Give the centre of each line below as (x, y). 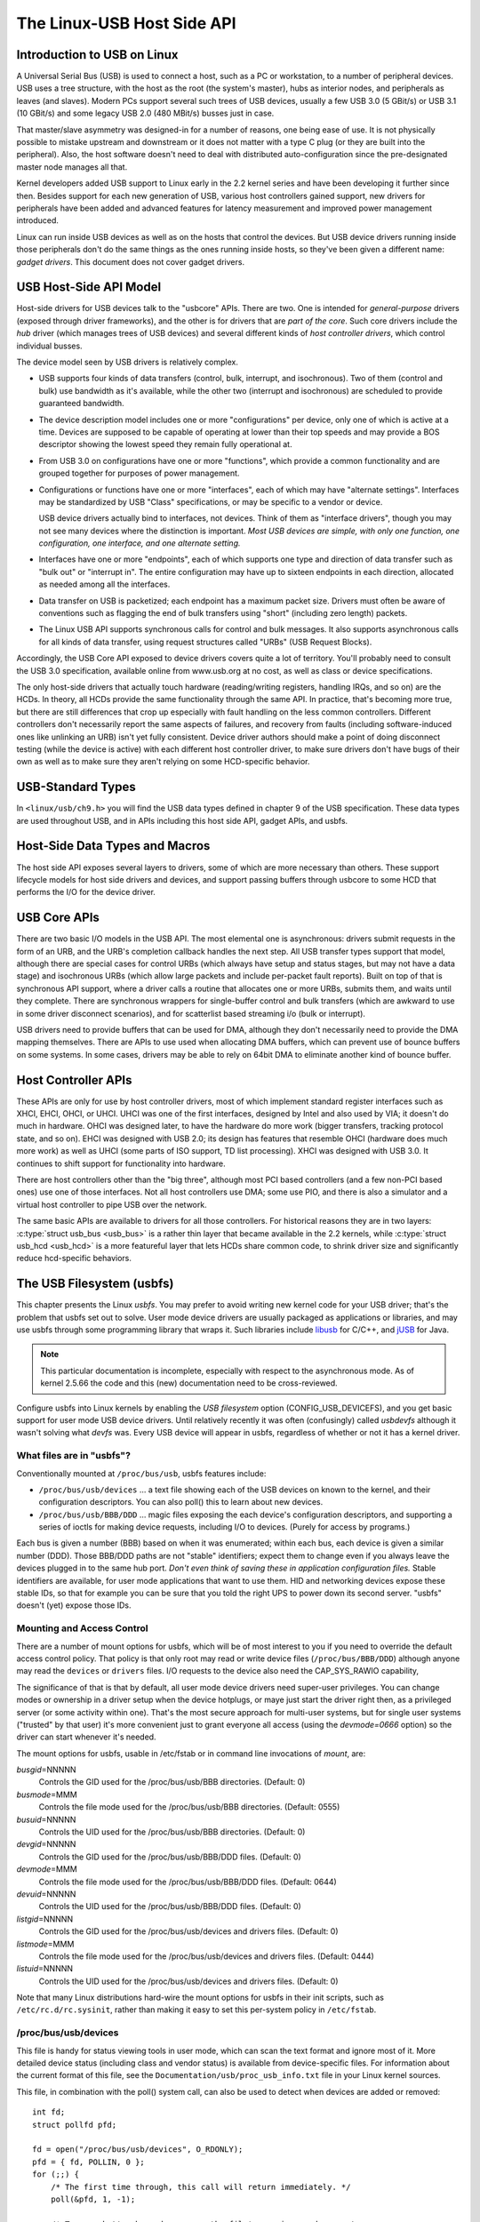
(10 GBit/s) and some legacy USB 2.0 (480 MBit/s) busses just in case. (145, 113)
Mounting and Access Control (82, 1628)
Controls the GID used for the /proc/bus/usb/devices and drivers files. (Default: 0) (188, 1931)
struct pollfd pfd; (75, 2125)
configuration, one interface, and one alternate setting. (140, 543)
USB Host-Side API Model (89, 288)
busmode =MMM (47, 1794)
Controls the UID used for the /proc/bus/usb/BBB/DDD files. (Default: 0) (170, 1906)
